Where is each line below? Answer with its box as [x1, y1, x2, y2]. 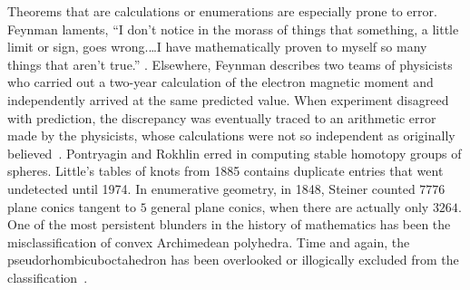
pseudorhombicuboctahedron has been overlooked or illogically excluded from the [7, 250, 459, 269]
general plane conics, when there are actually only [151, 197, 429, 216]
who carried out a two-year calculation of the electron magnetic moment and [7, 72, 434, 92]
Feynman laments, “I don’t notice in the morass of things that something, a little [7, 19, 459, 38]
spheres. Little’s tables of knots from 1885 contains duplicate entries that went [7, 161, 444, 180]
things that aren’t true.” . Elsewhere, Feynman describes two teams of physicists [7, 54, 453, 73]
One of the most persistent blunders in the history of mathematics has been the [7, 215, 451, 234]
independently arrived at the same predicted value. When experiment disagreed [7, 90, 449, 109]
